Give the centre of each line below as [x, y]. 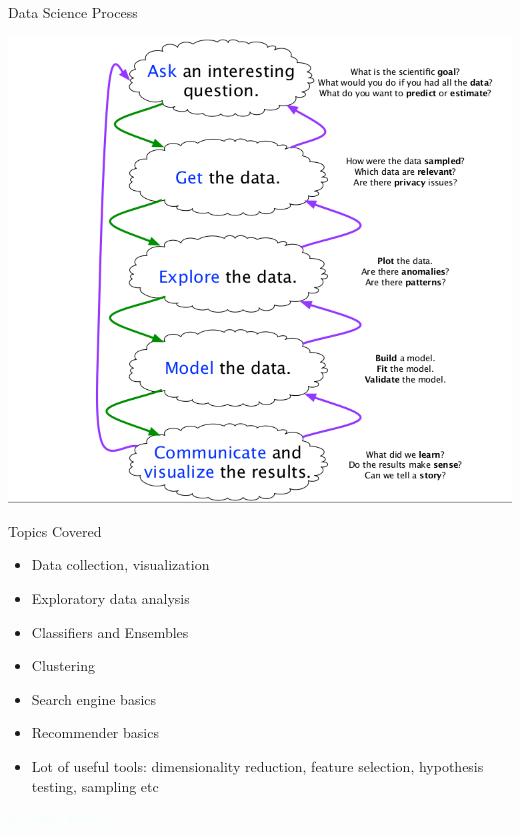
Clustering [63, 665]
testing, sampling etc [95, 785]
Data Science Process [73, 12]
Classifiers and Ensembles [110, 631]
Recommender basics [95, 732]
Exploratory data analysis [110, 598]
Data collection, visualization [120, 564]
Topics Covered [55, 530]
